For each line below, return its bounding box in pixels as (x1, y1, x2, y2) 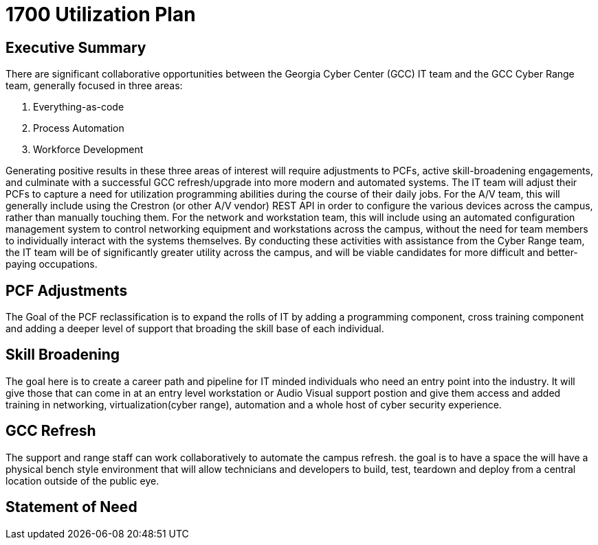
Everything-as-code (33, 101, 124, 113)
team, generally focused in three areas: (5, 80, 183, 92)
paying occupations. (5, 258, 98, 270)
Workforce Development (33, 143, 144, 156)
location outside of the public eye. (5, 474, 159, 487)
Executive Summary (5, 38, 146, 56)
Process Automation (33, 122, 124, 135)
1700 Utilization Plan (5, 3, 196, 26)
